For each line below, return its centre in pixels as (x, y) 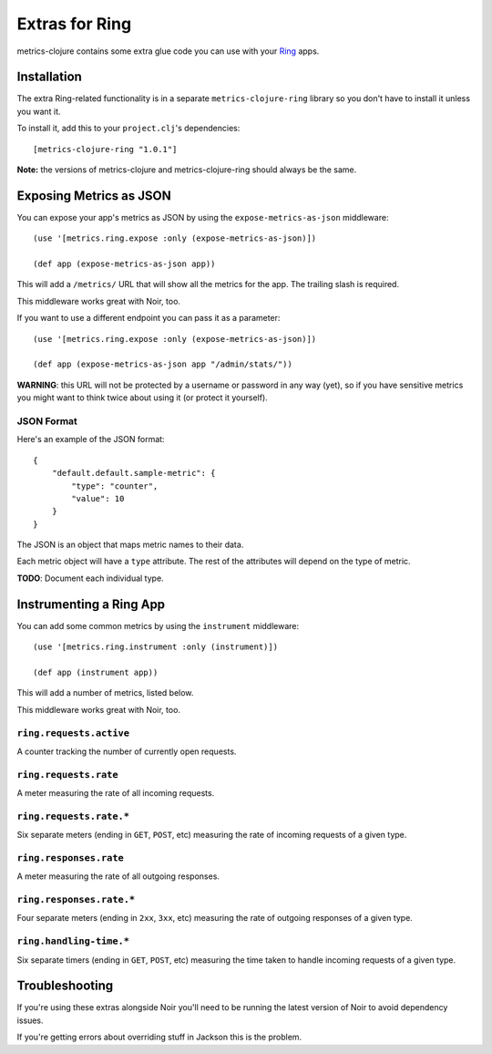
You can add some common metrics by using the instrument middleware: (158, 625)
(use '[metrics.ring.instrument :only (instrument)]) (155, 647)
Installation (49, 77)
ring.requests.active (73, 733)
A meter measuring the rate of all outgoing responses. (118, 876)
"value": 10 (98, 498)
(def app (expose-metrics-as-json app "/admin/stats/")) (163, 364)
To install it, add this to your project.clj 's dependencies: (128, 129)
